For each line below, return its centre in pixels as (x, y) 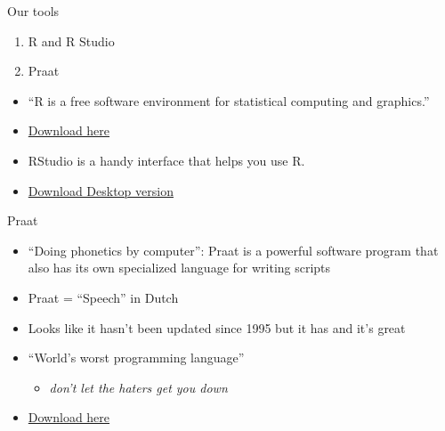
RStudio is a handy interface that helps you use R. (166, 160)
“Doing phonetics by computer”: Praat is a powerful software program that (233, 250)
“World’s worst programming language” (136, 358)
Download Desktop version (101, 190)
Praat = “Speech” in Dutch (103, 297)
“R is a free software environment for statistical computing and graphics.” (229, 100)
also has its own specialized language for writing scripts (179, 268)
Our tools (33, 11)
